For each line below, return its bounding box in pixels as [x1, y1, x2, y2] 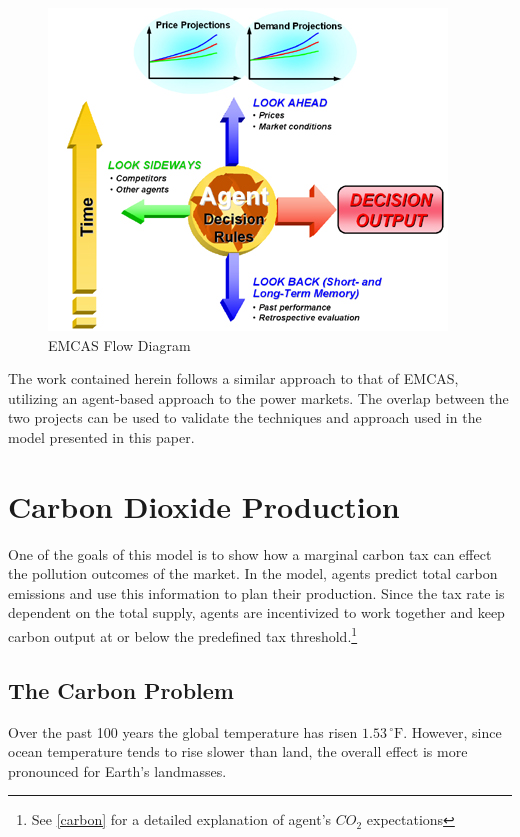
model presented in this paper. [8, 426, 195, 447]
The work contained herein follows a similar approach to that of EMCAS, [8, 368, 459, 389]
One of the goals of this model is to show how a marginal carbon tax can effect [8, 543, 492, 564]
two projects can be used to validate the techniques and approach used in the [8, 407, 482, 428]
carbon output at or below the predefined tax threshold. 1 [8, 623, 358, 646]
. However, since [403, 721, 502, 742]
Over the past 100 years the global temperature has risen [8, 721, 358, 742]
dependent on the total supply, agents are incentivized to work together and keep [8, 602, 505, 623]
